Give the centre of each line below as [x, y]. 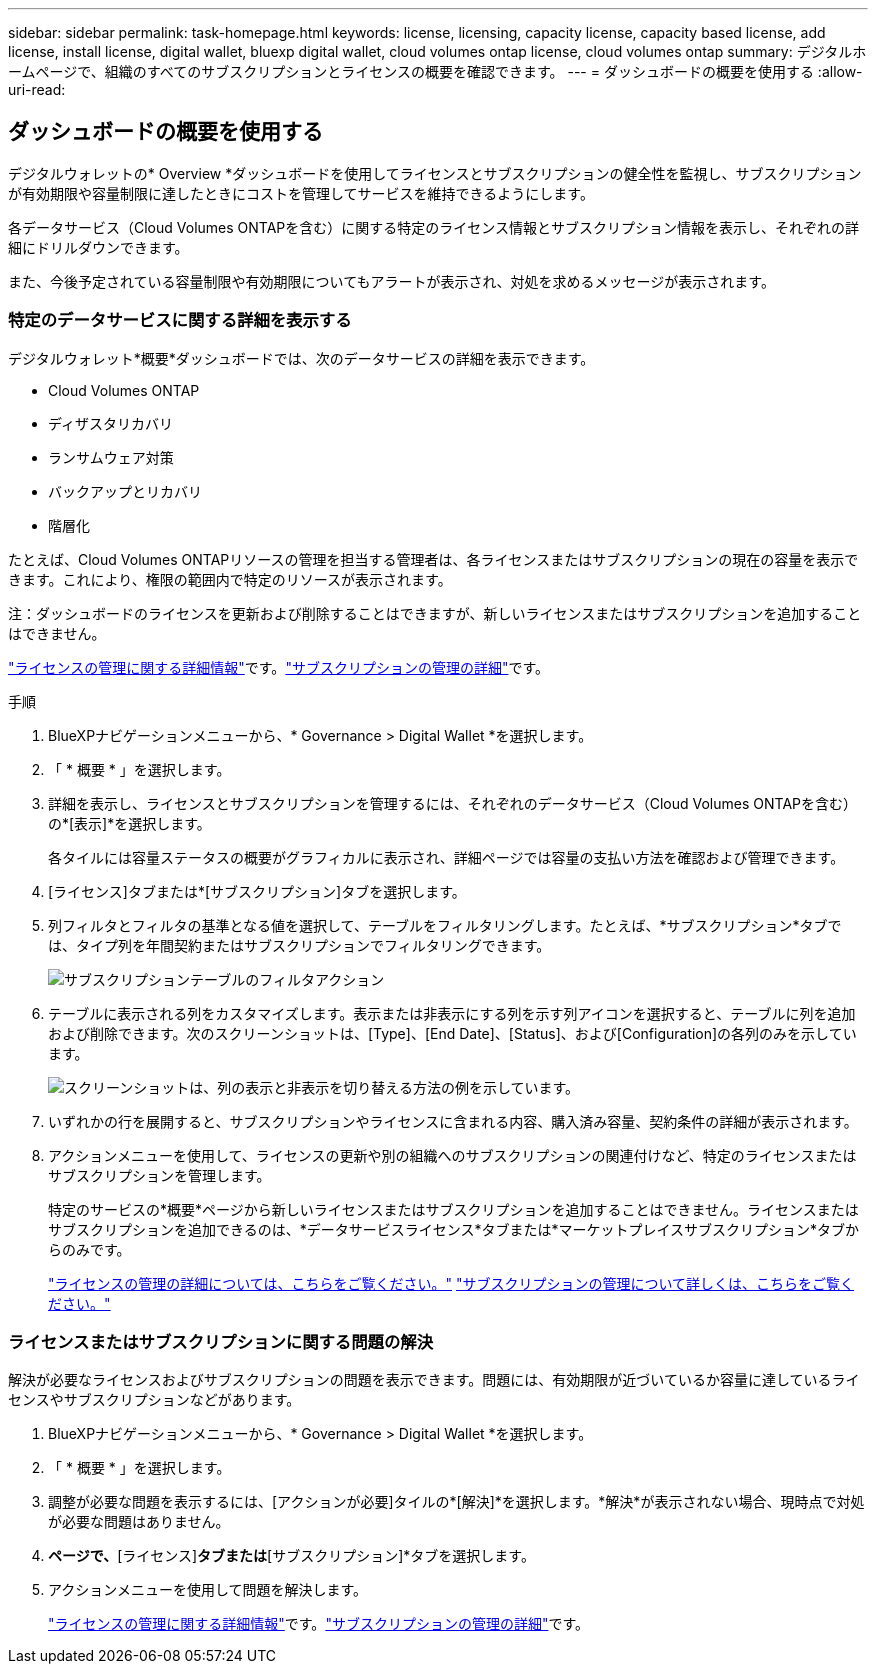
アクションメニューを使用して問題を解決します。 [208, 1590]
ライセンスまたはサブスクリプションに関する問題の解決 [221, 1341]
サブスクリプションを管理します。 [159, 1175]
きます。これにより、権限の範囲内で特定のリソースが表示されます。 [230, 579]
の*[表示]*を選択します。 [129, 823]
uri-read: [37, 89]
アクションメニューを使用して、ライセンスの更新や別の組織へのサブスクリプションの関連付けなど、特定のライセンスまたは [452, 1155]
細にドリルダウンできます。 [98, 247]
